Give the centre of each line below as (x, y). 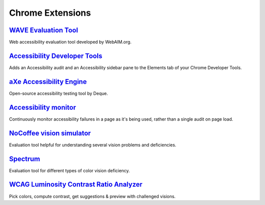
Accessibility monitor (42, 107)
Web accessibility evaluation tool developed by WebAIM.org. (70, 42)
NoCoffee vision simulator (50, 133)
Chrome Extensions (50, 13)
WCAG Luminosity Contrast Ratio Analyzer (76, 185)
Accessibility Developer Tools (56, 56)
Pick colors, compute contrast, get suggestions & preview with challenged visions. (93, 196)
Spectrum (25, 159)
